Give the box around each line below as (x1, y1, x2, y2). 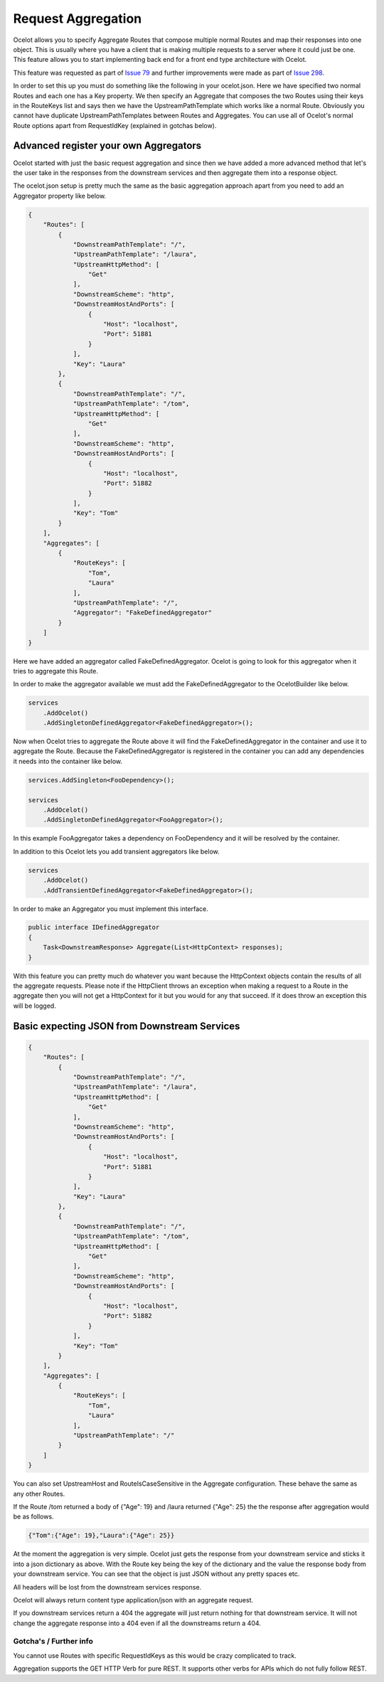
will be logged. (13, 1001, 56, 1010)
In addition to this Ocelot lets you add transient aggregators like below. (13, 847, 220, 856)
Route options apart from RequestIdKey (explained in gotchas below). (13, 121, 217, 129)
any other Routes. (13, 1489, 65, 1498)
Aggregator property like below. (13, 191, 107, 200)
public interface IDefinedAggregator (28, 923, 160, 932)
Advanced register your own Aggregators (13, 139, 202, 152)
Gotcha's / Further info (13, 1636, 94, 1646)
